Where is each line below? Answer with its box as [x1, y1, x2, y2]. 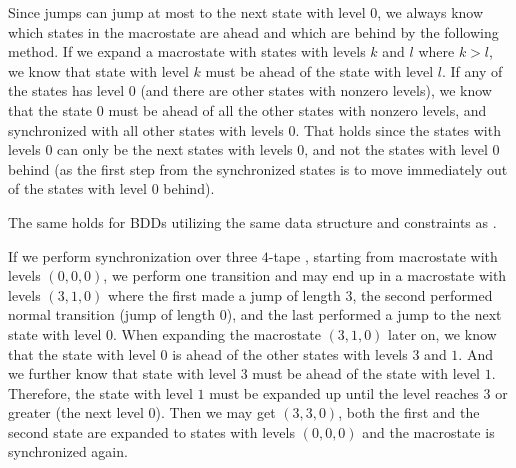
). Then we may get [155, 402, 276, 423]
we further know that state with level [8, 363, 237, 384]
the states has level [8, 80, 125, 101]
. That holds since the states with [295, 119, 501, 140]
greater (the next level [8, 402, 144, 423]
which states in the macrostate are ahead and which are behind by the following [8, 21, 499, 42]
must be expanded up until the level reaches [209, 382, 479, 403]
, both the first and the [338, 402, 480, 423]
